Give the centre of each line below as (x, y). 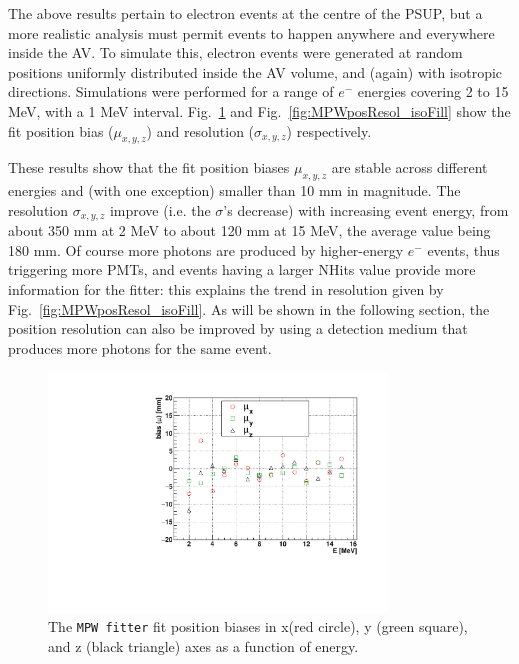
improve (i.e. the (160, 209)
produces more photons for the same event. (140, 347)
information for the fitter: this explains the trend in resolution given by (226, 288)
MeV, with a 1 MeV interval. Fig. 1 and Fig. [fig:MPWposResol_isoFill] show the (259, 110)
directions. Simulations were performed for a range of (171, 91)
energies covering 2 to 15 (433, 91)
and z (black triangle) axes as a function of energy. (203, 646)
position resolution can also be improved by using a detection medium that (238, 328)
